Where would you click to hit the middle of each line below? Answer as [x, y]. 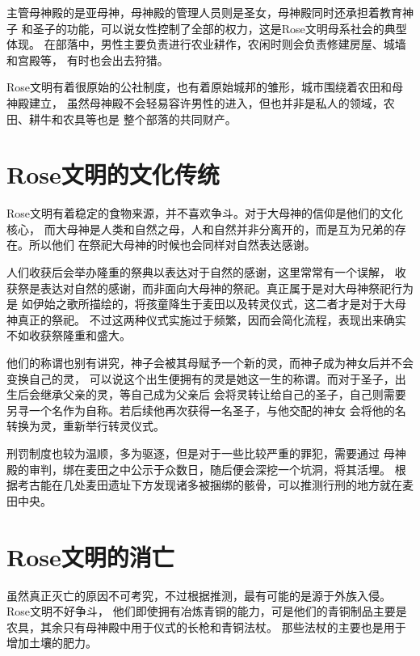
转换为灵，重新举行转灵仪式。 [86, 426]
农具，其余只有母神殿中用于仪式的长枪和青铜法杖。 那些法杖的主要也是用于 [206, 626]
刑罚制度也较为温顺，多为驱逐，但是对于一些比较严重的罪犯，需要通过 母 [201, 453]
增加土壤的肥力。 [52, 643]
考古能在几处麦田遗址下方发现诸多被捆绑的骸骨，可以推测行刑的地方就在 [210, 485]
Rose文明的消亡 [90, 556]
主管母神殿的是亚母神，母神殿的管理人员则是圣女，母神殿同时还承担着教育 [204, 12]
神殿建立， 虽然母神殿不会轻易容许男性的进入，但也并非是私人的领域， [195, 102]
